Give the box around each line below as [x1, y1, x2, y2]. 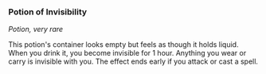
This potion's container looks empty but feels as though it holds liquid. [8, 40, 239, 49]
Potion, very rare [8, 25, 64, 34]
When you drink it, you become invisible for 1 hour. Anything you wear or [8, 49, 247, 58]
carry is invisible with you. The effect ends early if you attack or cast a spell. [8, 56, 259, 66]
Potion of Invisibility [8, 6, 88, 18]
